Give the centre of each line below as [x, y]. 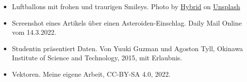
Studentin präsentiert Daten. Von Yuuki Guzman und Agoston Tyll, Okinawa [127, 48]
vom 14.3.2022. [34, 32]
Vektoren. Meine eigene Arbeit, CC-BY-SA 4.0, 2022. [91, 74]
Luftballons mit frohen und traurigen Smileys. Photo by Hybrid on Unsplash [126, 6]
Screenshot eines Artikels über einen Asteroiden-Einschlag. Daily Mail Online [127, 22]
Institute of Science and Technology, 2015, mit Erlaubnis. [97, 58]
